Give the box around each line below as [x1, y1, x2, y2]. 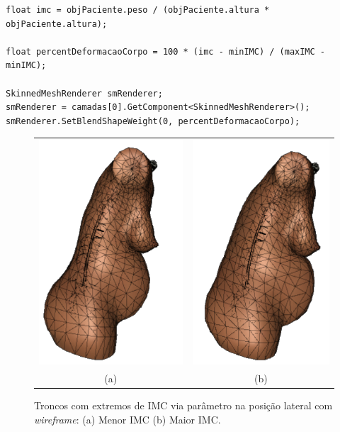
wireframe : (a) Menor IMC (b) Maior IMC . [34, 411, 221, 426]
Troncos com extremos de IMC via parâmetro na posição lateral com [34, 398, 333, 413]
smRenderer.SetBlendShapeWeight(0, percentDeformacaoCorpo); [6, 116, 300, 126]
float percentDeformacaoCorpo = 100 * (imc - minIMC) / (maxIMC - [6, 46, 326, 57]
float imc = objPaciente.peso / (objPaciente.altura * [6, 5, 270, 15]
